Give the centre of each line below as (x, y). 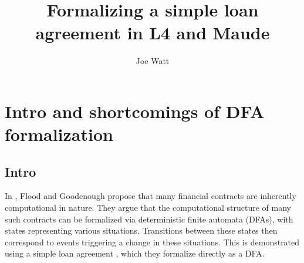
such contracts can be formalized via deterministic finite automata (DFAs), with (149, 219)
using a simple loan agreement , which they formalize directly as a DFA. (135, 253)
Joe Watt (153, 61)
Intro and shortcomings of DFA (135, 111)
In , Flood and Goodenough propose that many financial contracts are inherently (151, 196)
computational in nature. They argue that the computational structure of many (148, 208)
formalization (59, 134)
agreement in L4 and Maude (153, 33)
